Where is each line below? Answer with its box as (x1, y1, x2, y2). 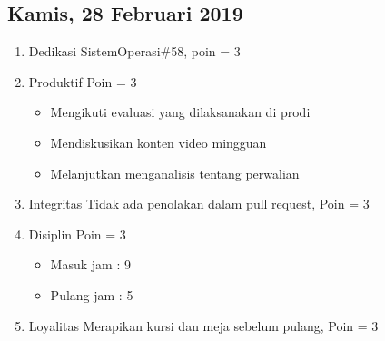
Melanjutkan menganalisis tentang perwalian (50, 163, 300, 182)
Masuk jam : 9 (50, 255, 131, 274)
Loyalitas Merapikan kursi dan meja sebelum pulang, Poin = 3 (28, 316, 379, 335)
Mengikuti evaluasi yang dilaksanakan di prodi (50, 102, 311, 122)
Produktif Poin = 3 (28, 72, 137, 91)
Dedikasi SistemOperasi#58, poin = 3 (28, 42, 241, 61)
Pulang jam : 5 (50, 285, 133, 304)
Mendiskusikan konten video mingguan (50, 132, 267, 151)
